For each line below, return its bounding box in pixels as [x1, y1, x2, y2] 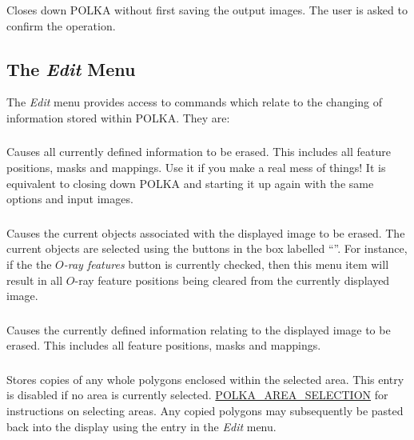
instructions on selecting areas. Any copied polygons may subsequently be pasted [6, 402, 404, 418]
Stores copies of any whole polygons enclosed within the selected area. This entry [6, 370, 404, 387]
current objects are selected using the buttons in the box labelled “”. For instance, [6, 240, 408, 257]
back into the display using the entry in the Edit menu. [6, 418, 277, 434]
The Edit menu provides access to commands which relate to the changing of [6, 94, 383, 110]
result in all [6, 271, 63, 288]
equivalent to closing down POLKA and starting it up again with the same [6, 174, 374, 191]
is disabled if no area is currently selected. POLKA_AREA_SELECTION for [6, 386, 388, 403]
